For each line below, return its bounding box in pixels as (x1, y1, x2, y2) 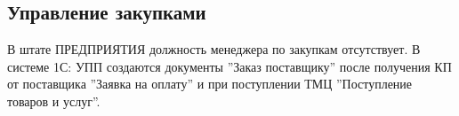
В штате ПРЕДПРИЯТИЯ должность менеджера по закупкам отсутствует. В (7, 40, 421, 58)
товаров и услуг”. (7, 91, 101, 110)
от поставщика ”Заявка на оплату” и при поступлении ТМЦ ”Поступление (7, 74, 413, 93)
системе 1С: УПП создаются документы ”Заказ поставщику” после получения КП (7, 57, 452, 75)
